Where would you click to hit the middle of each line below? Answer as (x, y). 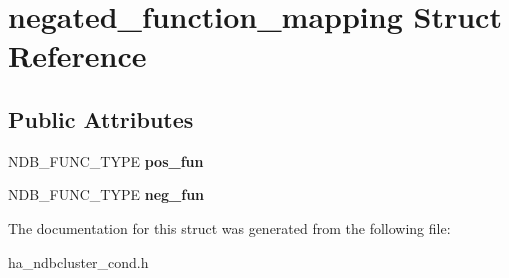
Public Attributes (101, 118)
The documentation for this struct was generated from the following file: (229, 227)
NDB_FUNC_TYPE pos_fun (106, 160)
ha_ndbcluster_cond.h (78, 261)
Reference (77, 55)
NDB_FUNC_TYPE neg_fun (106, 194)
